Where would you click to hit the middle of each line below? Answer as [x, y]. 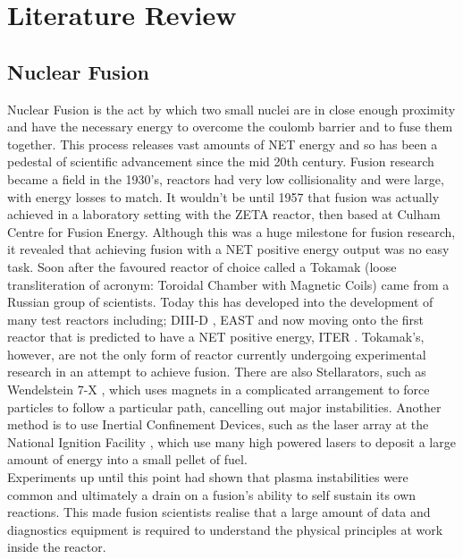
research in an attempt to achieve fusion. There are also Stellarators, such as [217, 372]
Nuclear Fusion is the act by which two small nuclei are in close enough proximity [231, 109]
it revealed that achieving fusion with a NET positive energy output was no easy [228, 249]
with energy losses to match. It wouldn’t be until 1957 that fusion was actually [223, 196]
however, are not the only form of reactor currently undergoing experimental [217, 354]
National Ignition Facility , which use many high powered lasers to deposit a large [231, 441]
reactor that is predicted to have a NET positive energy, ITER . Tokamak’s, [216, 337]
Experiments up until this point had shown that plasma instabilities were [208, 477]
